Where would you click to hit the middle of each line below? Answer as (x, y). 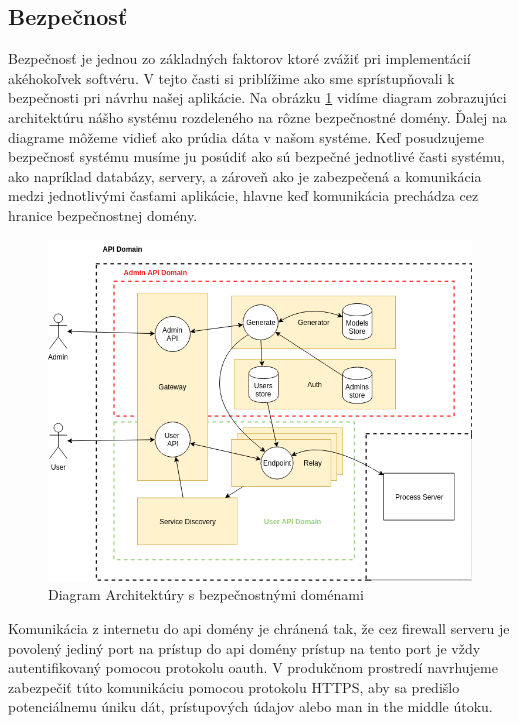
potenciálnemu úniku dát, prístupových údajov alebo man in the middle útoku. (250, 706)
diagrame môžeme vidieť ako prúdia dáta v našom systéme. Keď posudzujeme (246, 136)
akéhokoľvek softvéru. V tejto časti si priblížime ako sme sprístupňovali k (231, 77)
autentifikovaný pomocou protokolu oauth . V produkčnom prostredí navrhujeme (253, 667)
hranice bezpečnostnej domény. (103, 214)
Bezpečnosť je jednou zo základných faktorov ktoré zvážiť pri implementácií (239, 58)
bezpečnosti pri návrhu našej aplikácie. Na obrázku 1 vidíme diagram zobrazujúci (257, 97)
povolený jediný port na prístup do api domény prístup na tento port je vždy (244, 647)
